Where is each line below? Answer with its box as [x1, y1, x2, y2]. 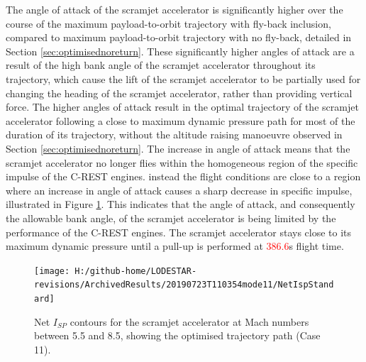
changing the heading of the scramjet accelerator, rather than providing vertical [6, 85, 353, 100]
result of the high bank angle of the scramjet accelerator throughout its [6, 57, 316, 72]
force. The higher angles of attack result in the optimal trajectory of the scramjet [6, 99, 359, 114]
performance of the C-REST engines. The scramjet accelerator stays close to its [6, 224, 352, 239]
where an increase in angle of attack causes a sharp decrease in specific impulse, [6, 182, 353, 197]
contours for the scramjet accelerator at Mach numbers [70, 314, 309, 329]
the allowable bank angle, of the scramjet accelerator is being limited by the [6, 210, 336, 225]
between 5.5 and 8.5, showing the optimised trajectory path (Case [34, 328, 321, 343]
